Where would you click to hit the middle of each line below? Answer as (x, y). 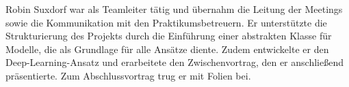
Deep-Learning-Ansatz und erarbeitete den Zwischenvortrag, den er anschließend (174, 62)
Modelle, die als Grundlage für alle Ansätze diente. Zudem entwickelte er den (167, 49)
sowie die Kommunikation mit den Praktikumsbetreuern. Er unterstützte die (166, 22)
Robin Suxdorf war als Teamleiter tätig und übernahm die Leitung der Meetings (174, 9)
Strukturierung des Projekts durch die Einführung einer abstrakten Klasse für (169, 36)
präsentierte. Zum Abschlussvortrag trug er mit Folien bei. (128, 75)
